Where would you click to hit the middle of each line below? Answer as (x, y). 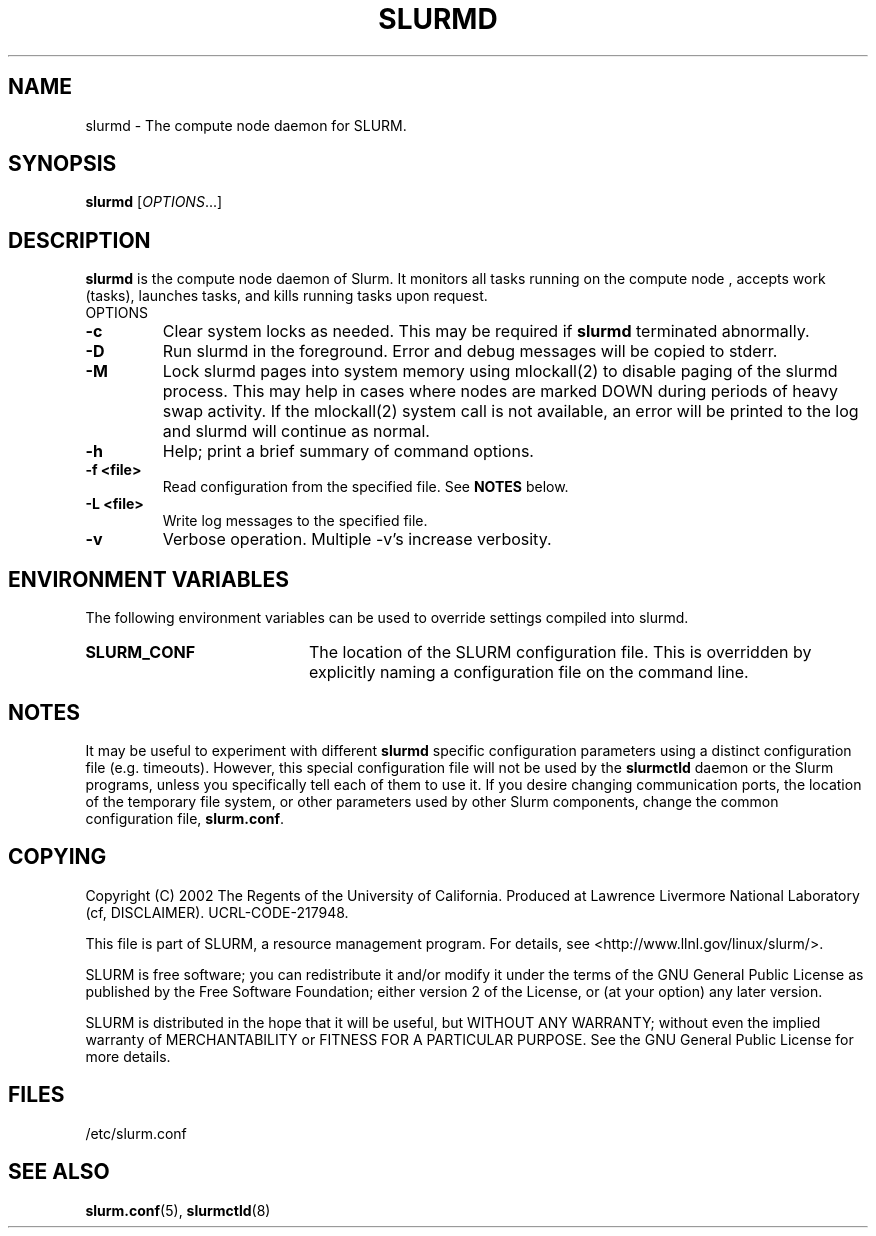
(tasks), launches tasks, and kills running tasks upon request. (286, 296)
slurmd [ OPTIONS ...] (154, 202)
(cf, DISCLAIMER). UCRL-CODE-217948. (217, 912)
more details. (128, 1056)
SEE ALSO (59, 1172)
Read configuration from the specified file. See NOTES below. (365, 487)
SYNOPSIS (62, 164)
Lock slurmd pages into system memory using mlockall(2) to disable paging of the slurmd (500, 371)
